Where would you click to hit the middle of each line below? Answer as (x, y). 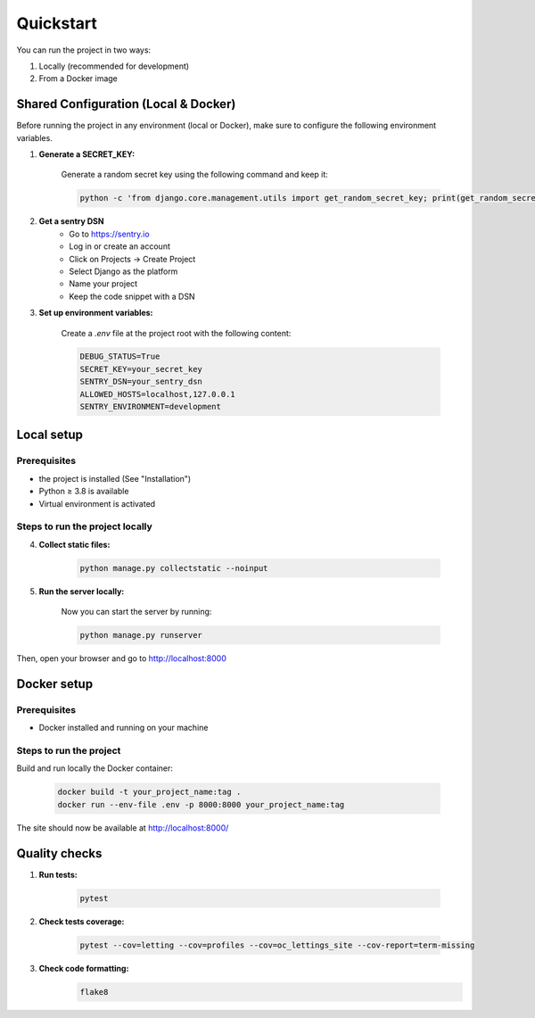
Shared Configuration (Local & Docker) (126, 104)
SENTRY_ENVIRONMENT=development (151, 407)
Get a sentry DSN (71, 221)
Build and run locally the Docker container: (95, 768)
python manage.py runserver (141, 635)
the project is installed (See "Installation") (115, 478)
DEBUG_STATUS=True (120, 356)
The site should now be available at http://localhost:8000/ (123, 828)
